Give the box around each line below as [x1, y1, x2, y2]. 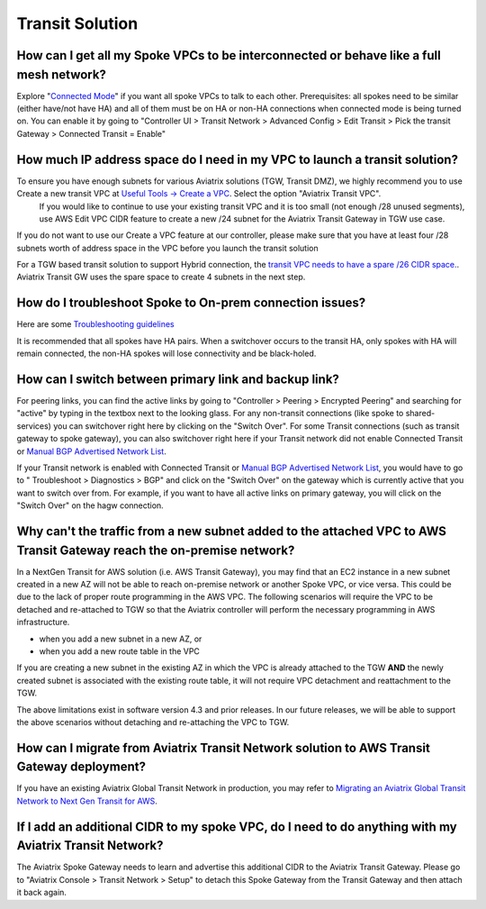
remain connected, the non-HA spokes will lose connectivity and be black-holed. [16, 348, 317, 359]
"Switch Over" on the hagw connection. [16, 500, 164, 511]
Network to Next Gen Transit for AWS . [16, 795, 157, 806]
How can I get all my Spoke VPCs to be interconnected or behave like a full [16, 48, 441, 63]
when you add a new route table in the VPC [39, 646, 200, 657]
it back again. [16, 887, 67, 898]
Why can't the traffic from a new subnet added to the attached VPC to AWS [16, 523, 447, 539]
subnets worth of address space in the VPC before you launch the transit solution [16, 242, 319, 253]
